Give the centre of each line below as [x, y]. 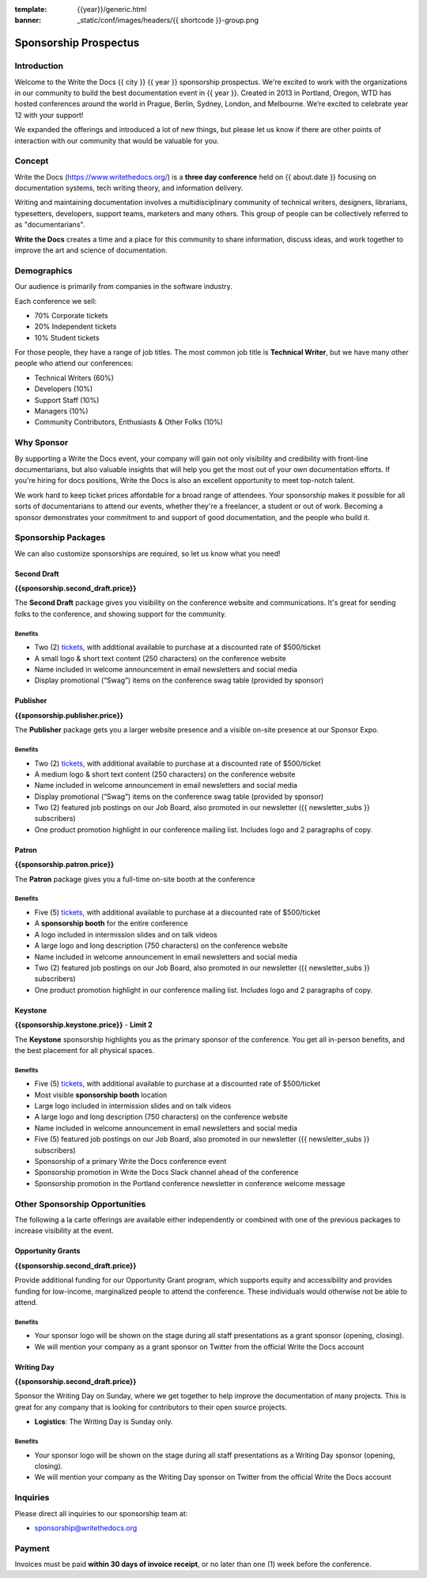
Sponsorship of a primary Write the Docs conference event [130, 1162]
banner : [28, 21]
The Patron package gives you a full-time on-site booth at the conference [135, 879]
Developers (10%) [64, 389]
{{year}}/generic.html [112, 9]
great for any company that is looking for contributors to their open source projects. [151, 1407]
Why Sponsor [42, 443]
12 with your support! [49, 115]
